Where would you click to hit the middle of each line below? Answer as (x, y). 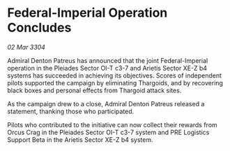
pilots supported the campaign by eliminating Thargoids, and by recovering (115, 82)
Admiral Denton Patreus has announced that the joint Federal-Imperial (108, 60)
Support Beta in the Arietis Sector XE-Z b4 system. (80, 139)
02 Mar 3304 (26, 47)
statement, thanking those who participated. (71, 111)
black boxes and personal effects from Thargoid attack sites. (94, 90)
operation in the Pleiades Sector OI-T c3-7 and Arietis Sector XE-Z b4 (107, 68)
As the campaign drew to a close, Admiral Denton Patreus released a (106, 103)
